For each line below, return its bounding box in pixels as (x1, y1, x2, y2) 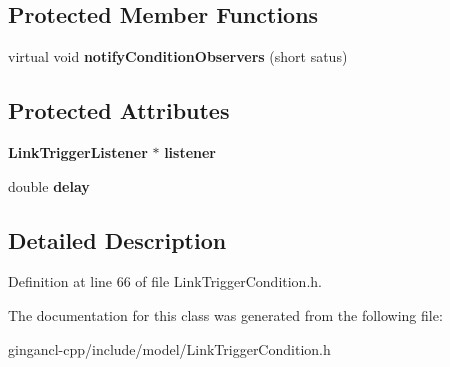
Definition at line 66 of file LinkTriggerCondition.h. (8, 271, 322, 292)
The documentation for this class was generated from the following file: (8, 304, 443, 325)
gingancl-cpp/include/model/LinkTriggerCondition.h (8, 338, 331, 359)
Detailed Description (8, 224, 227, 255)
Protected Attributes (8, 95, 230, 126)
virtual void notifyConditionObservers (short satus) (8, 46, 348, 67)
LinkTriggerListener (8, 142, 148, 162)
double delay (8, 175, 90, 196)
